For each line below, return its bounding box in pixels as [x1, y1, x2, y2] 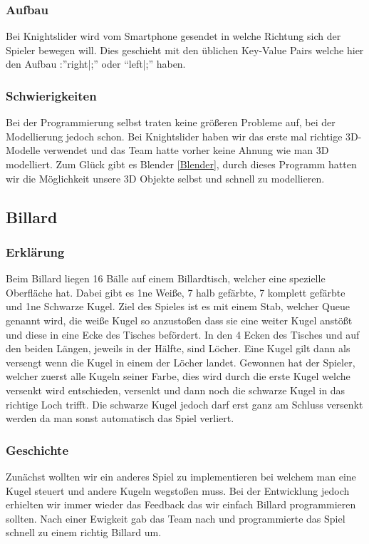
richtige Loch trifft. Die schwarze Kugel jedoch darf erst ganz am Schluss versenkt [6, 396, 363, 411]
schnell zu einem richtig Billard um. [6, 525, 162, 540]
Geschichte [6, 441, 69, 458]
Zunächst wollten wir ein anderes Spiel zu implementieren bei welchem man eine [6, 468, 356, 483]
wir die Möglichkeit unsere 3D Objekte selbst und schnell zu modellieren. [6, 170, 325, 185]
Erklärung [6, 242, 65, 260]
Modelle [6, 143, 41, 158]
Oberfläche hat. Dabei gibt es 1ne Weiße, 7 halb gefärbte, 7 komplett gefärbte [6, 284, 345, 299]
